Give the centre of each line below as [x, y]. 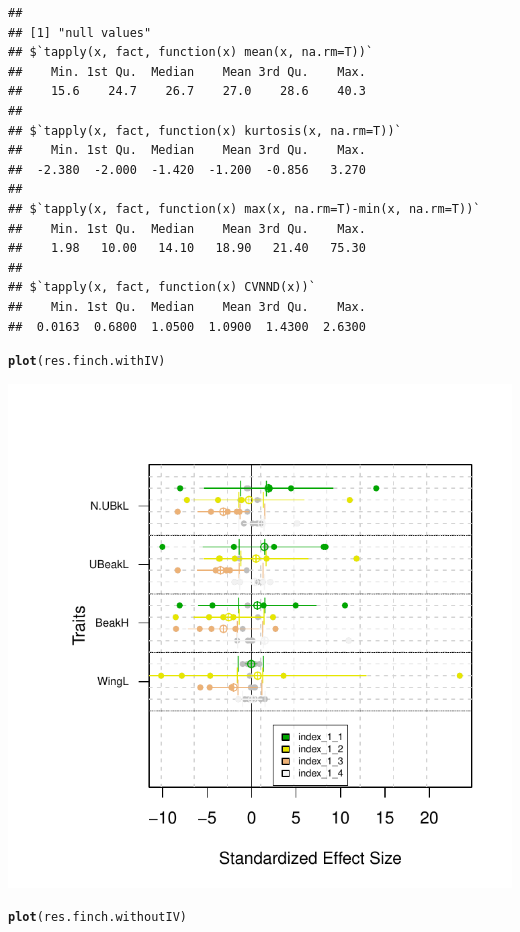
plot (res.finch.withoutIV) [97, 917]
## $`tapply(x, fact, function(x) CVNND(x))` [162, 287]
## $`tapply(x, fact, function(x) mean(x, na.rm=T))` [191, 52]
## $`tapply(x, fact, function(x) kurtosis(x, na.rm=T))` [205, 130]
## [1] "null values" [80, 32]
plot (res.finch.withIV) [87, 361]
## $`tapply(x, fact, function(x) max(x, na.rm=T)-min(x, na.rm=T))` [244, 208]
